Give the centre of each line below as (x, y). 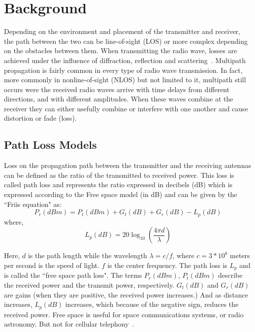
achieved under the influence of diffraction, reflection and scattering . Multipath (125, 60)
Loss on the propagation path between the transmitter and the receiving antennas (127, 165)
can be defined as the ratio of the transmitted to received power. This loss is (119, 175)
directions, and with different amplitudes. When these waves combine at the (119, 99)
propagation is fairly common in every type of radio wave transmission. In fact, (123, 70)
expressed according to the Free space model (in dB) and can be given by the (121, 194)
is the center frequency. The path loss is (167, 265)
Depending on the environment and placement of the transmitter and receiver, (122, 31)
